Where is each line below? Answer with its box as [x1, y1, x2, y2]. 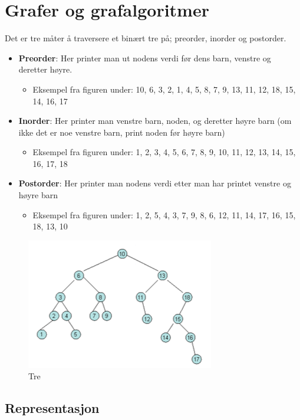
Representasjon [5, 399, 100, 417]
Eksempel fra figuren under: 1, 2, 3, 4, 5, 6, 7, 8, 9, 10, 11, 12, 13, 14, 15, [32, 146, 296, 158]
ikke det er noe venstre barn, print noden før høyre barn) [18, 126, 225, 138]
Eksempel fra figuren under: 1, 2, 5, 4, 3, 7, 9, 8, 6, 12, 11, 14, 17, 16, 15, [32, 208, 296, 221]
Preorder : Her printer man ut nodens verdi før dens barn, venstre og [18, 51, 271, 64]
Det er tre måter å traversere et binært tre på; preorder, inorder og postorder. [5, 32, 286, 44]
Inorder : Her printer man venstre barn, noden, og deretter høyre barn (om [18, 114, 292, 127]
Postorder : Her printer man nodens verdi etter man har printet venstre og [18, 177, 291, 189]
